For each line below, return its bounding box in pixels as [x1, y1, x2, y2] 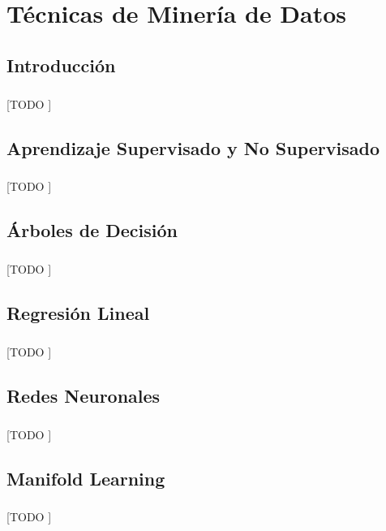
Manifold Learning [6, 465, 165, 490]
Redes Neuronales [6, 382, 161, 408]
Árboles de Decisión [6, 218, 178, 243]
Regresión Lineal [6, 300, 150, 326]
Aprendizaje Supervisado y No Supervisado [6, 135, 380, 160]
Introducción [6, 52, 116, 77]
